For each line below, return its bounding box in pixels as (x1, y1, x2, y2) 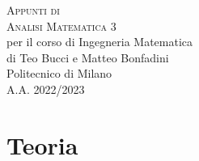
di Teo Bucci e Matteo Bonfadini (6, 49, 169, 66)
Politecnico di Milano (6, 65, 112, 82)
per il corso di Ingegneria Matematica (6, 33, 193, 50)
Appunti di (6, 2, 60, 18)
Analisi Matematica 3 (6, 17, 116, 34)
